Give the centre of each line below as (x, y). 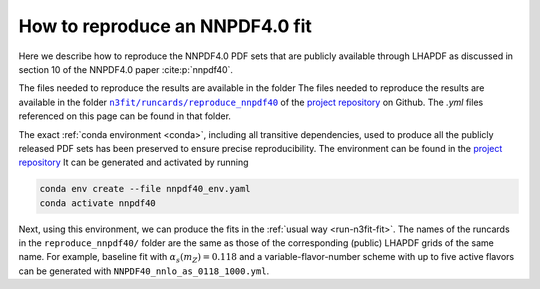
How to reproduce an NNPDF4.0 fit (165, 26)
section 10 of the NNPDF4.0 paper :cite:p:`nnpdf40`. (126, 69)
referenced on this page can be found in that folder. (125, 116)
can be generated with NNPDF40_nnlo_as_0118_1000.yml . (144, 271)
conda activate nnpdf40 (98, 203)
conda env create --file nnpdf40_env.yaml (145, 189)
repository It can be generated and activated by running (133, 162)
